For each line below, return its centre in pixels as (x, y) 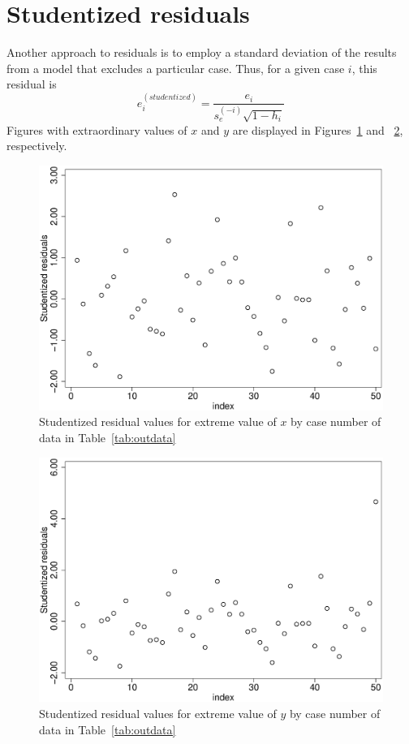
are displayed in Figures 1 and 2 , (318, 129)
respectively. (37, 146)
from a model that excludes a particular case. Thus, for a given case (176, 68)
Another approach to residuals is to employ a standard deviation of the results (202, 52)
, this (364, 68)
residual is (32, 84)
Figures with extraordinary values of (97, 129)
